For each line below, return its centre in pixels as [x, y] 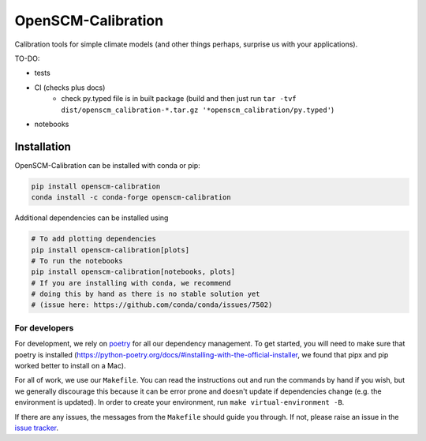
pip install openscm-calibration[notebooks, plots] [133, 272]
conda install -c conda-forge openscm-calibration [131, 198]
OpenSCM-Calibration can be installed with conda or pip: [107, 165]
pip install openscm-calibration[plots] [110, 250]
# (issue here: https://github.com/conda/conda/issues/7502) [152, 305]
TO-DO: [27, 58]
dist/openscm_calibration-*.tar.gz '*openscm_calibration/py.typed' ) [198, 110]
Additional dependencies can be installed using [92, 218]
